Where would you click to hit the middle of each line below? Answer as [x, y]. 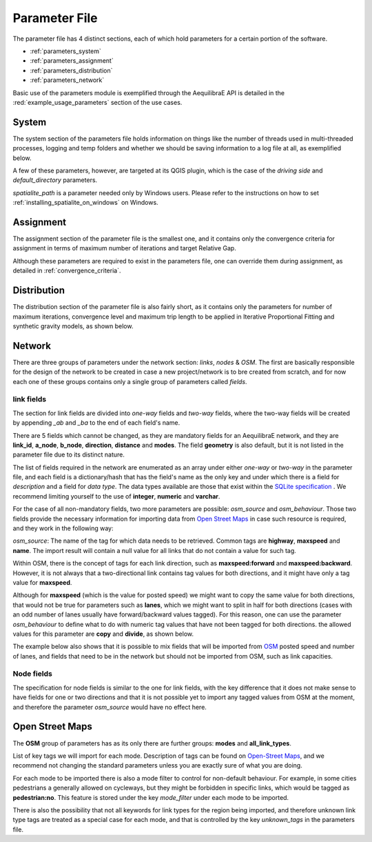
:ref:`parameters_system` [65, 51]
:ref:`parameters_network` [67, 80]
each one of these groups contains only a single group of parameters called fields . [130, 381]
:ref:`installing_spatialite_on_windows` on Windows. [85, 203]
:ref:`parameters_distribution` [71, 70]
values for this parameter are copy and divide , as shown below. [103, 634]
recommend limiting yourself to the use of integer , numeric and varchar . [116, 496]
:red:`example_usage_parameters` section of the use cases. [97, 102]
